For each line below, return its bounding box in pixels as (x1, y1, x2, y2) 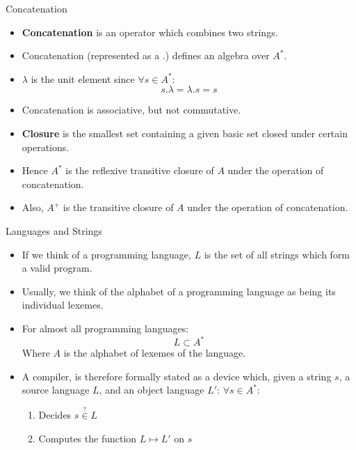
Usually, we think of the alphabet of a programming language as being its (22, 284, 336, 298)
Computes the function (38, 430, 137, 445)
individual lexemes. (22, 297, 104, 312)
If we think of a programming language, (22, 247, 191, 261)
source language (22, 382, 90, 397)
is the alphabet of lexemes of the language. (63, 346, 246, 359)
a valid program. (22, 261, 92, 275)
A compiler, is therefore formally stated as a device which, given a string (22, 368, 332, 383)
